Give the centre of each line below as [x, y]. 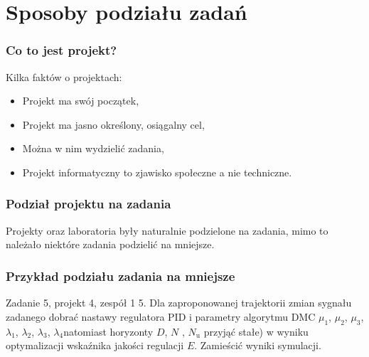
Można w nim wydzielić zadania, [93, 148]
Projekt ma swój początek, [81, 101]
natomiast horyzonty [108, 331]
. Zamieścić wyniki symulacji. [258, 345]
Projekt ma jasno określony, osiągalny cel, [113, 124]
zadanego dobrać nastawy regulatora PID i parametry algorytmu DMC [161, 316]
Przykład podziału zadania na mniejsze [121, 276]
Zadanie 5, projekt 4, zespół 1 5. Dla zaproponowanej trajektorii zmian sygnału [179, 303]
